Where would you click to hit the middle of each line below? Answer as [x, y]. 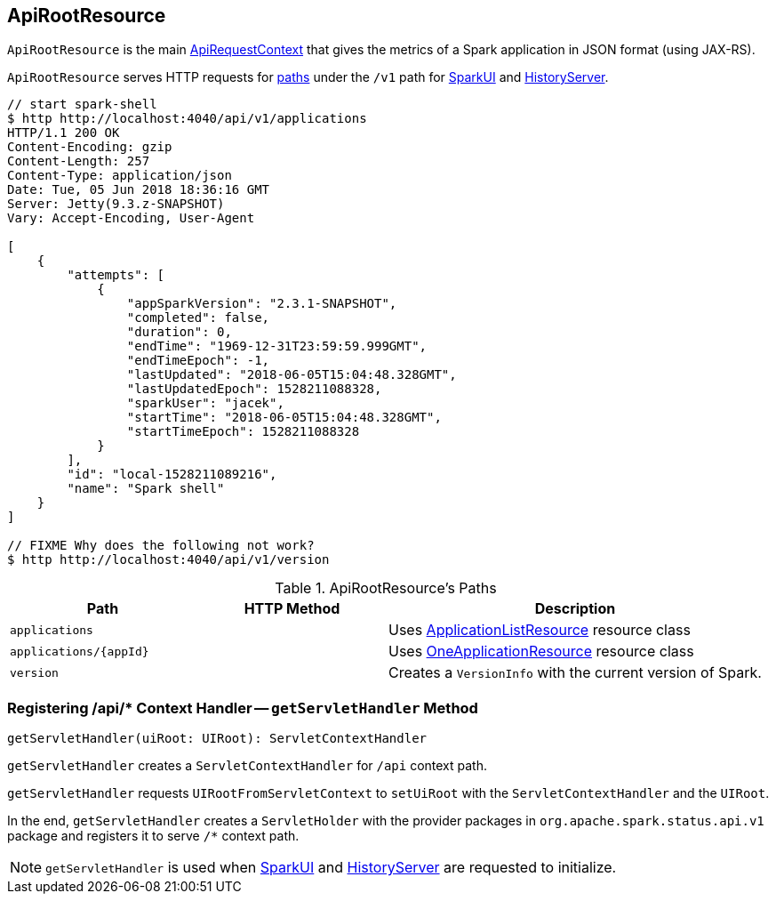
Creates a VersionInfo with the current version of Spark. [575, 673]
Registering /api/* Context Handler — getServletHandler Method [243, 708]
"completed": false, [198, 318]
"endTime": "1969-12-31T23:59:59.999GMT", [277, 346]
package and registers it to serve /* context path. [153, 836]
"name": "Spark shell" [146, 489]
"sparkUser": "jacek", [205, 403]
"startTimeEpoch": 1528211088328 [243, 432]
